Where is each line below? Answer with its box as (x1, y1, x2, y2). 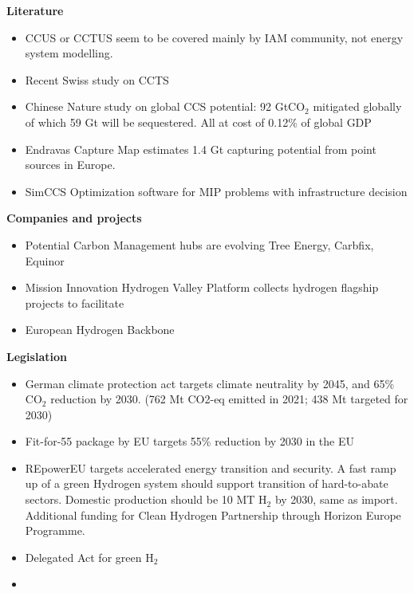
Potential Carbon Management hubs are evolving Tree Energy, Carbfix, (25, 236, 374, 253)
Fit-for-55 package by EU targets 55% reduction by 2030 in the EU (25, 433, 355, 450)
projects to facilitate (25, 294, 124, 311)
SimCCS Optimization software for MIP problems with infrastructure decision (25, 183, 408, 199)
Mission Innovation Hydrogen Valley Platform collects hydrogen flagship (25, 279, 379, 296)
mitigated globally (313, 98, 402, 115)
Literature (6, 2, 64, 18)
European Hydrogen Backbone (25, 321, 175, 338)
